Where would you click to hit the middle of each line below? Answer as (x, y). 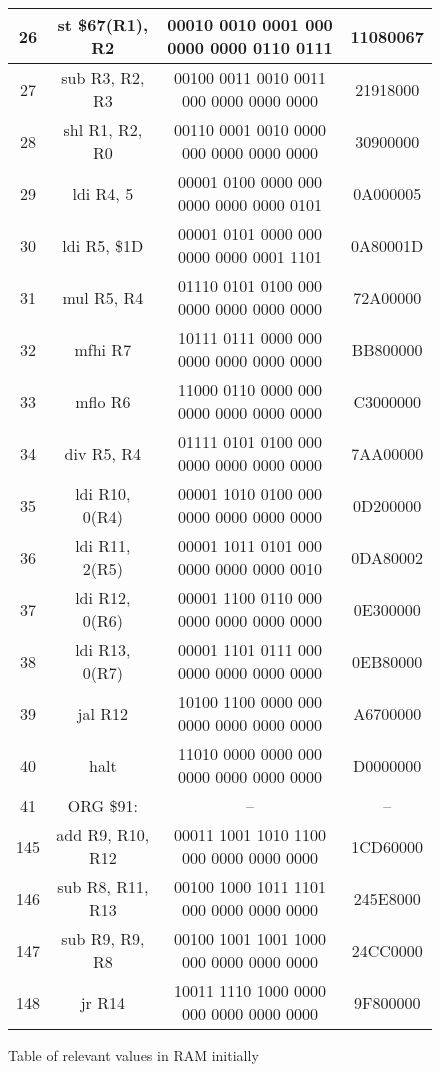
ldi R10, (103, 493)
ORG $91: (102, 805)
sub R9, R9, (103, 938)
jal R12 (103, 713)
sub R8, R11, (103, 886)
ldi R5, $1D (103, 245)
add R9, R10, (103, 834)
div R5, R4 (103, 453)
